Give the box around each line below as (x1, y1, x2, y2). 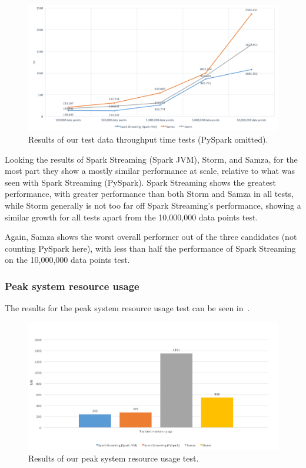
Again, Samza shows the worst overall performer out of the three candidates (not (5, 230, 297, 243)
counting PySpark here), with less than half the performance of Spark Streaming (5, 242, 296, 254)
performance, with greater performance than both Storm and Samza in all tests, (5, 187, 294, 200)
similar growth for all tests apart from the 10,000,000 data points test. (5, 210, 258, 223)
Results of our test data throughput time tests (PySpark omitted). (28, 133, 268, 146)
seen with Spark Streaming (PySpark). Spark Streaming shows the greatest (5, 176, 276, 188)
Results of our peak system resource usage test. (28, 451, 199, 464)
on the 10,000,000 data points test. (5, 253, 130, 266)
